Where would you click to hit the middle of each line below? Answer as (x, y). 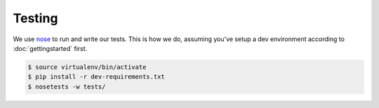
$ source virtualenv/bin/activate (87, 67)
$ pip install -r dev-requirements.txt (96, 77)
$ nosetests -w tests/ (67, 86)
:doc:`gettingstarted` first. (50, 48)
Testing (35, 18)
